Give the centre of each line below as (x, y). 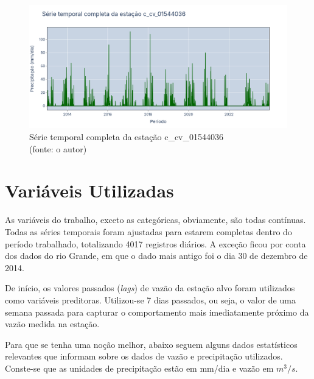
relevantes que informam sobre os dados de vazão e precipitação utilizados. (144, 356)
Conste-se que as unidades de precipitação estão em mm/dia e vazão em (139, 368)
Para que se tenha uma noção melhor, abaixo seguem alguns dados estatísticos (151, 344)
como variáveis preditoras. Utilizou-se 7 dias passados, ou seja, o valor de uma (150, 299)
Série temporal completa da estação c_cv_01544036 (127, 137)
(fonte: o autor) (58, 148)
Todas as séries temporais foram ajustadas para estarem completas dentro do (148, 231)
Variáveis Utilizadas (89, 190)
